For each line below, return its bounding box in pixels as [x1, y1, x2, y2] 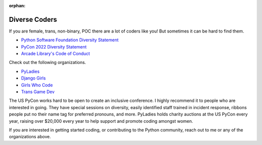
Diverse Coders [9, 15, 57, 24]
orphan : [9, 3, 26, 8]
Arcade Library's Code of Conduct [21, 51, 90, 57]
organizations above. [9, 134, 51, 140]
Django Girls [21, 75, 46, 81]
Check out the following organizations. [9, 60, 86, 65]
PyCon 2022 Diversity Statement [21, 44, 87, 49]
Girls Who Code [21, 82, 53, 88]
